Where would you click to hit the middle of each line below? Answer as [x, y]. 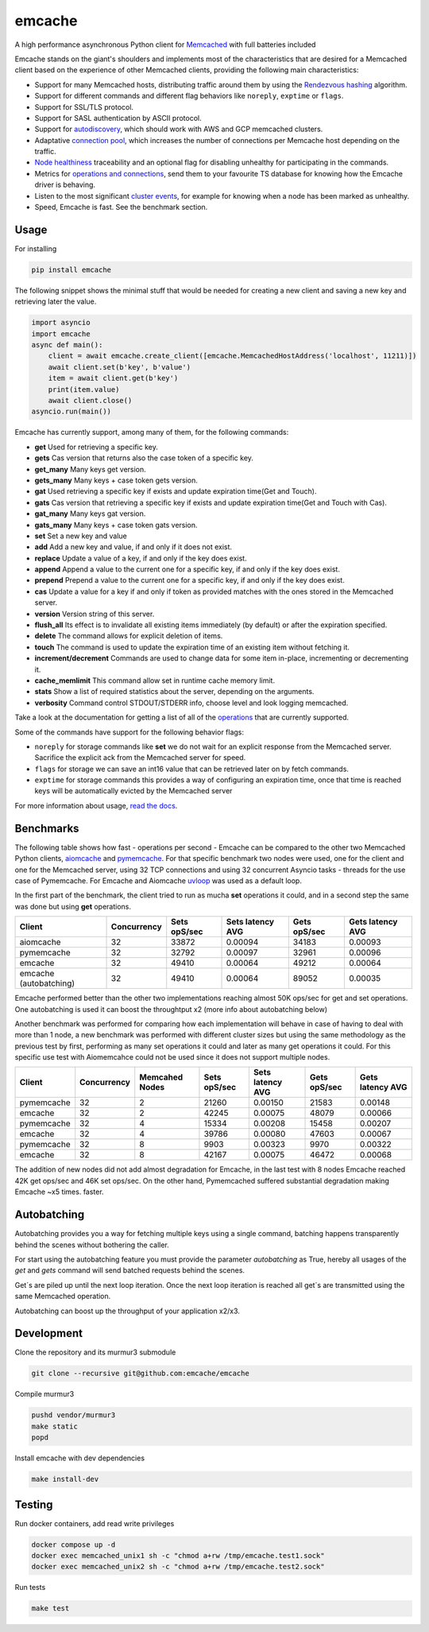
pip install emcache [71, 269]
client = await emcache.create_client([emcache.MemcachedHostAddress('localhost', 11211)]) [232, 356]
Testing [34, 1504]
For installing [36, 248]
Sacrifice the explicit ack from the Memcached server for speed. [140, 758]
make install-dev [65, 1479]
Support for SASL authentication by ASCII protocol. [118, 118]
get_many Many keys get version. [90, 469]
